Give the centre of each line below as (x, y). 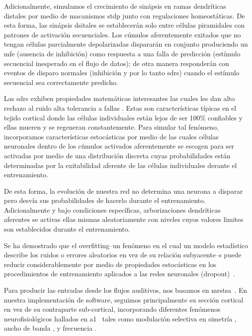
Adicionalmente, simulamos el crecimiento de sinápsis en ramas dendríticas (115, 6)
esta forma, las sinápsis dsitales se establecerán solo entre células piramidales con (124, 25)
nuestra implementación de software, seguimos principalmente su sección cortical (124, 299)
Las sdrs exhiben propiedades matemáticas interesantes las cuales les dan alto (119, 98)
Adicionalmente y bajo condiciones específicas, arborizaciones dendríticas (112, 210)
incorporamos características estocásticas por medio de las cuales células (111, 136)
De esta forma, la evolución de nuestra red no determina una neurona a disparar (123, 191)
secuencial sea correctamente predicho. (61, 82)
